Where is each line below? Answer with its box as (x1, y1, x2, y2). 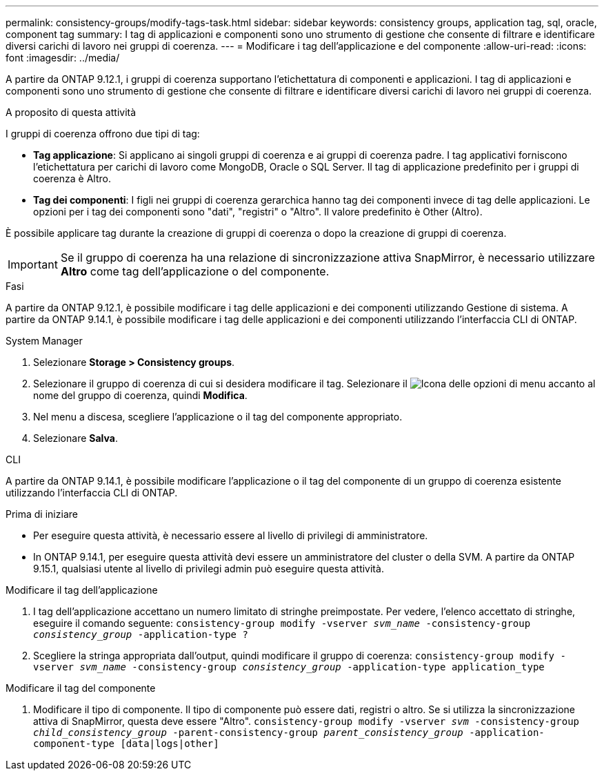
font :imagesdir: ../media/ (6, 52, 120, 64)
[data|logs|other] (120, 738, 219, 749)
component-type (33, 738, 115, 749)
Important (8, 258, 58, 271)
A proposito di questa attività (6, 106, 137, 118)
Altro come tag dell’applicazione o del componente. (60, 264, 330, 278)
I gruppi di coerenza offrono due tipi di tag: (6, 128, 200, 139)
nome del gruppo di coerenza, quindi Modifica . (33, 389, 248, 401)
